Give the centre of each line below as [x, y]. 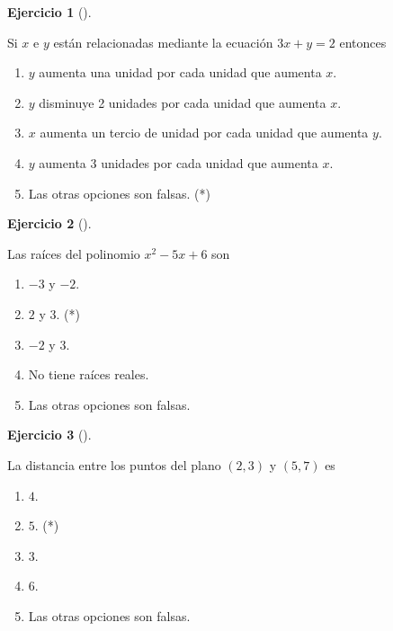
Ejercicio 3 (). [49, 435]
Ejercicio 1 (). [49, 12]
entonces [363, 42]
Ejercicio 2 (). [49, 223]
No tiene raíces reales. [89, 374]
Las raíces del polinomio [74, 253]
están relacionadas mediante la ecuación [163, 42]
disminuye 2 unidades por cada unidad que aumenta [183, 102]
